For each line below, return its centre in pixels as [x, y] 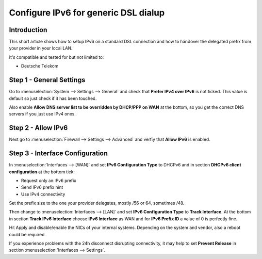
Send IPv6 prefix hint [42, 187]
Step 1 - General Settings [47, 80]
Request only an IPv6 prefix [49, 180]
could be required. [27, 234]
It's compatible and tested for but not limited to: [57, 57]
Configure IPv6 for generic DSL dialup [87, 13]
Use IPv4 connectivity [43, 194]
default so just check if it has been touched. [53, 98]
